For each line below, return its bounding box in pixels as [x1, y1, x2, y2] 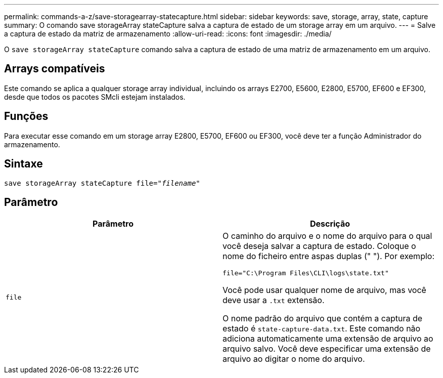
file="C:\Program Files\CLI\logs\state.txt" [223, 269, 389, 277]
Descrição [309, 219, 350, 229]
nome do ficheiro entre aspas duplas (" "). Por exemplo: [223, 251, 435, 262]
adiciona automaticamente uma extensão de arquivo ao [223, 333, 433, 344]
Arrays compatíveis [4, 62, 105, 75]
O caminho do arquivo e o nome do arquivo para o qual [223, 231, 432, 241]
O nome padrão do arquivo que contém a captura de [223, 313, 423, 324]
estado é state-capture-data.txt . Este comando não [223, 323, 421, 334]
